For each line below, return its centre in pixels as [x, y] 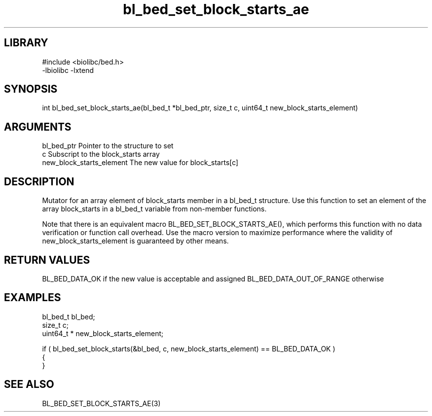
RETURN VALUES [47, 260]
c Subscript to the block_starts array [101, 154]
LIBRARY [26, 43]
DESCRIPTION [39, 181]
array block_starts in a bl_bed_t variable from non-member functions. [154, 209]
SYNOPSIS [31, 89]
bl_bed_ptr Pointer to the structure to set [108, 146]
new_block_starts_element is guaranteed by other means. [135, 241]
